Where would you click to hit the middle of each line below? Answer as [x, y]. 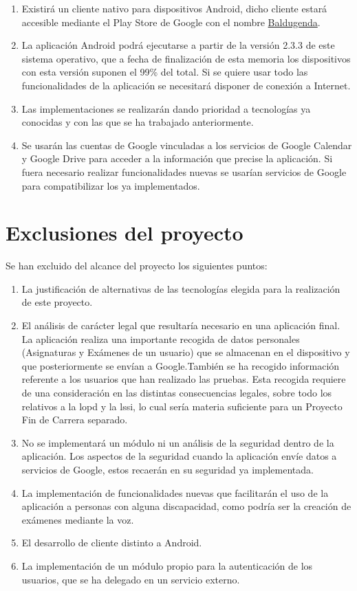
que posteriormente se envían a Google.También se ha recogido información [181, 365]
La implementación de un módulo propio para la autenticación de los [167, 565]
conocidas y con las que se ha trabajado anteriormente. [138, 122]
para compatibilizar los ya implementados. [111, 185]
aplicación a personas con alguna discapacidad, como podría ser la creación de [186, 506]
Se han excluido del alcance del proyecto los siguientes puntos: [137, 266]
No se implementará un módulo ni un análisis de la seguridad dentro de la [178, 442]
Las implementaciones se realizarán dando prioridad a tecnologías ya [166, 108]
